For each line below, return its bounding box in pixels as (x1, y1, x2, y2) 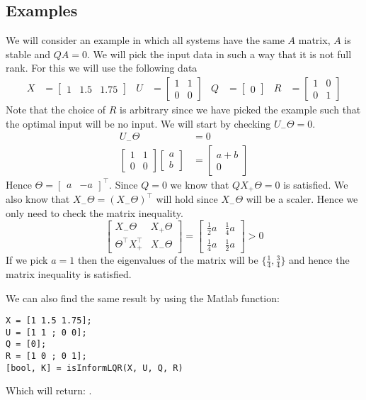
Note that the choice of (6, 102, 106, 117)
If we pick (6, 252, 48, 267)
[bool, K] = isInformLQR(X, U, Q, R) (6, 362, 183, 373)
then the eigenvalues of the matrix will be (77, 252, 258, 267)
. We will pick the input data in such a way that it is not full (86, 46, 352, 61)
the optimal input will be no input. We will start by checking (6, 116, 271, 130)
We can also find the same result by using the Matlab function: (6, 290, 280, 305)
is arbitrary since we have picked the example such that (120, 102, 361, 117)
